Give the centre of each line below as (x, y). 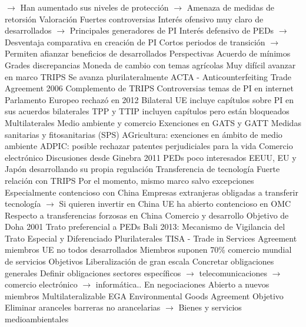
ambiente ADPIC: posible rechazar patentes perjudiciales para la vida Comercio (149, 146)
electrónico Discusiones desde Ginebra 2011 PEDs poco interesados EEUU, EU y (151, 157)
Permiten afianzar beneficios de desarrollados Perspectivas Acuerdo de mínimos (148, 53)
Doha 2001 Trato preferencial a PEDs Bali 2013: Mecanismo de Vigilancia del (145, 227)
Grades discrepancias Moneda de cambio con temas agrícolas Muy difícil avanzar (150, 65)
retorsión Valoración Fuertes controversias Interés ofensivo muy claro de (134, 19)
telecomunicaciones (233, 272)
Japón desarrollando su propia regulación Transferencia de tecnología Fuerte (142, 169)
